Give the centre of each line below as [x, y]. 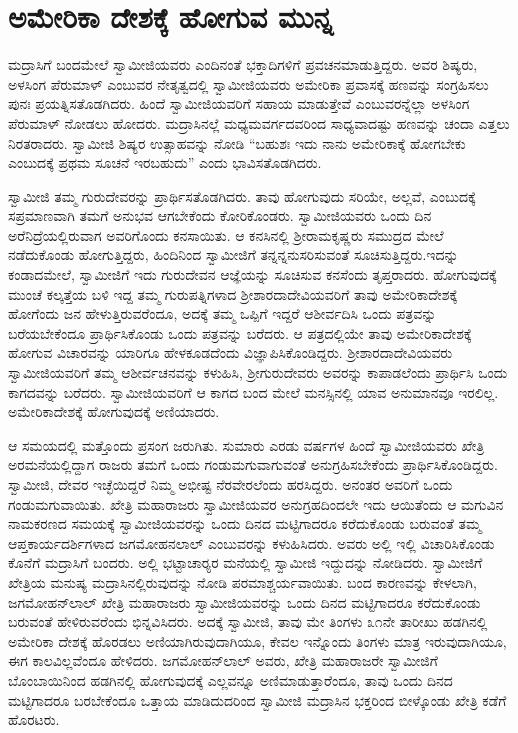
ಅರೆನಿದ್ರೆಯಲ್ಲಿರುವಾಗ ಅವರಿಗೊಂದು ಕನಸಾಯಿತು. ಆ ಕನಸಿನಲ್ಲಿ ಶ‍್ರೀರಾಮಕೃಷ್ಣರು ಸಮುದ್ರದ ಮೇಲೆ [226, 234]
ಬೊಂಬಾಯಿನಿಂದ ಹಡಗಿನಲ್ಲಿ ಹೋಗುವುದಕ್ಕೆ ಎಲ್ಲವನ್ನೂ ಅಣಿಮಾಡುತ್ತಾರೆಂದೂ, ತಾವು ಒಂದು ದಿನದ [230, 679]
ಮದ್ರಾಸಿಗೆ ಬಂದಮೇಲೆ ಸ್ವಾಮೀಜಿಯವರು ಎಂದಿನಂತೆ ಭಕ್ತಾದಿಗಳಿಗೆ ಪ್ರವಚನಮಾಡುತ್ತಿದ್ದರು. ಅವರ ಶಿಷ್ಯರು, [243, 64]
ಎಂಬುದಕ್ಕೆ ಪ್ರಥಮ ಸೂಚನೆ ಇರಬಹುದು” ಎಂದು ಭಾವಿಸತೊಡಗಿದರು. [165, 162]
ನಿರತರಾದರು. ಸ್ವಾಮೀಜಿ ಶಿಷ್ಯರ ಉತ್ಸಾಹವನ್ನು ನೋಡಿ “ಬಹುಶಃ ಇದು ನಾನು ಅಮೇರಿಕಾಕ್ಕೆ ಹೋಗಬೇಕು [237, 142]
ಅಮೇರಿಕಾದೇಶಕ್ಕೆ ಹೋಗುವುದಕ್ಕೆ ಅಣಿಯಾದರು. [114, 411]
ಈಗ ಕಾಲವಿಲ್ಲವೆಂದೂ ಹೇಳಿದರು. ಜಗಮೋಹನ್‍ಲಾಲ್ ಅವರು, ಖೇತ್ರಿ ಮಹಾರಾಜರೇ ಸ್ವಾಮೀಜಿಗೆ [223, 660]
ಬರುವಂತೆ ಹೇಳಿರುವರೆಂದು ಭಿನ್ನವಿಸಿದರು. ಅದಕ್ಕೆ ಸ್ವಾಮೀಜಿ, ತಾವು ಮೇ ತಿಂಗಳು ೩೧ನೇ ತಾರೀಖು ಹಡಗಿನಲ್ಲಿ [248, 621]
